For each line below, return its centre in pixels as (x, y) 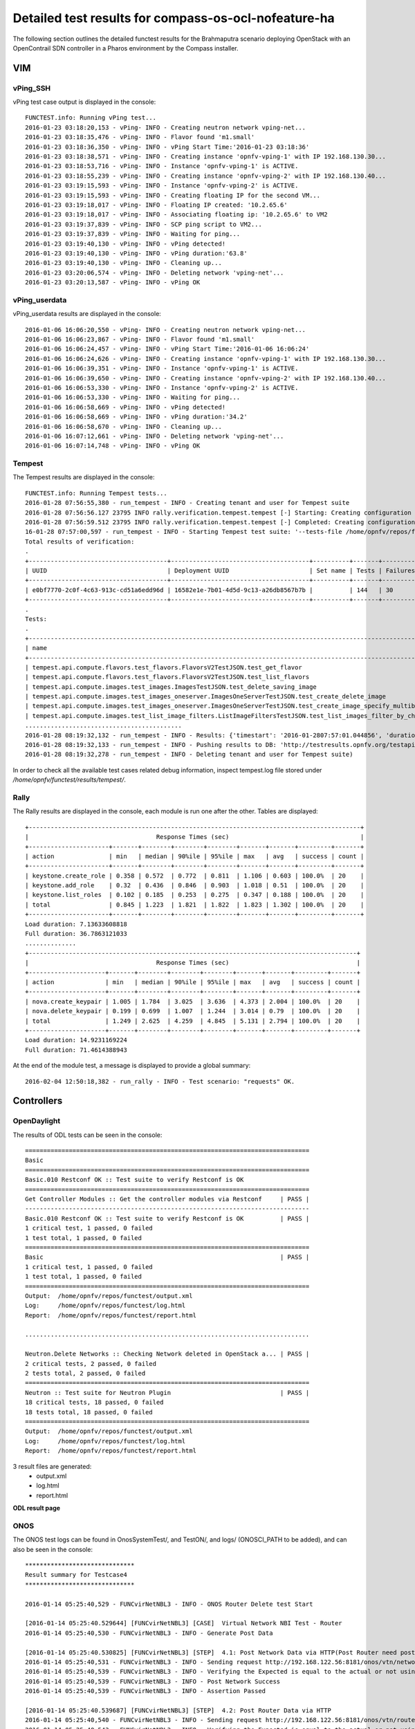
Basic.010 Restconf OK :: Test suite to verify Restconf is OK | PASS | (167, 1218)
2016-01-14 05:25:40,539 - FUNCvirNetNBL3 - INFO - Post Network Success (153, 1681)
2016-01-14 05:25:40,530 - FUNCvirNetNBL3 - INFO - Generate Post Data (149, 1633)
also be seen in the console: (53, 1549)
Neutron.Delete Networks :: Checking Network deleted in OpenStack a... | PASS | (167, 1354)
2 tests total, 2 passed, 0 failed (85, 1374)
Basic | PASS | (167, 1257)
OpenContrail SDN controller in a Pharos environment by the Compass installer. (126, 48)
